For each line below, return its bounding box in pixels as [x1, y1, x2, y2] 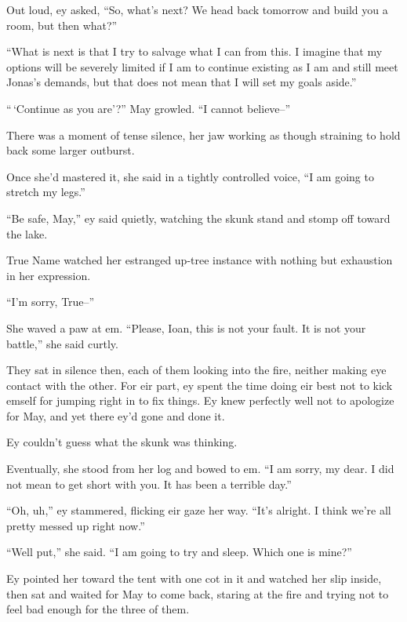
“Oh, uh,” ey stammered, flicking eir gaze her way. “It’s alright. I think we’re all [6, 502, 391, 518]
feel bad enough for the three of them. [6, 601, 190, 617]
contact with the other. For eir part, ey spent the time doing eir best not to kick [6, 376, 393, 393]
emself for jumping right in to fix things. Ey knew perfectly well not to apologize [6, 392, 394, 409]
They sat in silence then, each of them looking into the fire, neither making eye [6, 362, 387, 378]
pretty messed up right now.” [6, 517, 145, 533]
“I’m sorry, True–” [6, 293, 95, 310]
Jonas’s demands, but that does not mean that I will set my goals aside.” [6, 74, 357, 90]
